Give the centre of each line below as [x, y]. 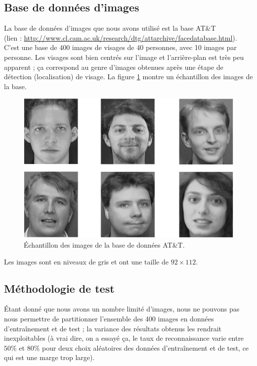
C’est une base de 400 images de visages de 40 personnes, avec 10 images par [120, 47]
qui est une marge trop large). [49, 357]
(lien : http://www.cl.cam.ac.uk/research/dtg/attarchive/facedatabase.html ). [121, 37]
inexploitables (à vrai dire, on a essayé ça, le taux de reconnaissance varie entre [124, 338]
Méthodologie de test [59, 288]
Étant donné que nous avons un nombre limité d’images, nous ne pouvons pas [122, 309]
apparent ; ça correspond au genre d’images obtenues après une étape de [114, 67]
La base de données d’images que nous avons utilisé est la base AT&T [110, 28]
